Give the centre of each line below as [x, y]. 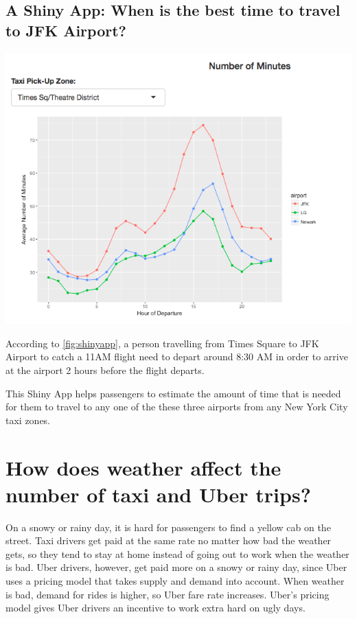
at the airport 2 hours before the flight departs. [105, 370]
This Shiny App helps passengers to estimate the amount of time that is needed [173, 393]
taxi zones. [28, 420]
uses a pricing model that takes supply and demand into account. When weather [175, 581]
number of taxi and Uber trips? [158, 494]
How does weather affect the [143, 467]
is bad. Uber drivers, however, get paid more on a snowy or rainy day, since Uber [176, 567]
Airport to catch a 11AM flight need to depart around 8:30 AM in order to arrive [177, 357]
